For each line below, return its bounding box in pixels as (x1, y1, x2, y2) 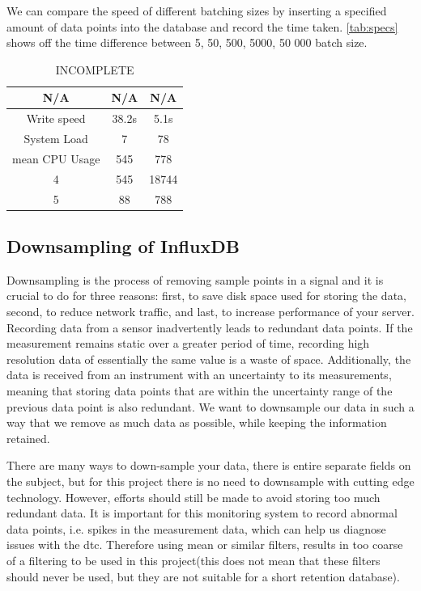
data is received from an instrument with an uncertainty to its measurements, (6, 366, 392, 383)
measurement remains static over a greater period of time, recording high (6, 335, 370, 352)
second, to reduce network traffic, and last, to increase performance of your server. (6, 303, 415, 320)
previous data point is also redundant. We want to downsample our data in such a (6, 398, 415, 415)
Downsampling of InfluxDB (6, 234, 240, 259)
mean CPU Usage (12, 150, 100, 167)
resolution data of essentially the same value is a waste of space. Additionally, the (6, 350, 411, 367)
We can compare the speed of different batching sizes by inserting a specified (6, 2, 387, 19)
